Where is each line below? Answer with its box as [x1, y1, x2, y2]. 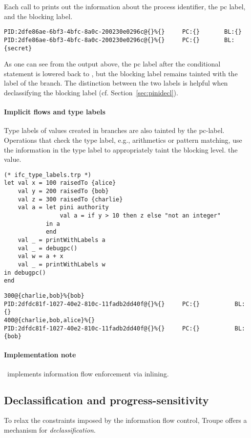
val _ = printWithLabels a [18, 236, 105, 243]
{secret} [4, 44, 32, 52]
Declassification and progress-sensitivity [4, 392, 209, 407]
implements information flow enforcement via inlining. [7, 368, 169, 378]
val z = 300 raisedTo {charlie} [18, 196, 123, 203]
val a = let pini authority [18, 204, 109, 211]
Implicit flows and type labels [4, 107, 105, 117]
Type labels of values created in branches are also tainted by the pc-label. [4, 125, 225, 135]
